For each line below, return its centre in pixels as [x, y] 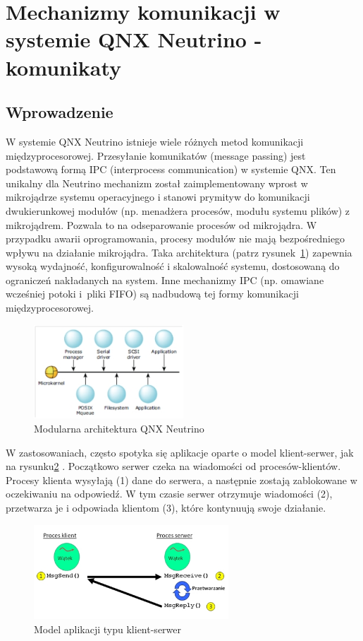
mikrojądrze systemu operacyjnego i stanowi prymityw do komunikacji [158, 197]
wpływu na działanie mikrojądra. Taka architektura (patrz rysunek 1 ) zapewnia [179, 252]
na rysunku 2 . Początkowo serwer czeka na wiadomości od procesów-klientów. [173, 466]
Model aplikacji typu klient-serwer [108, 629]
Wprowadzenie [60, 112]
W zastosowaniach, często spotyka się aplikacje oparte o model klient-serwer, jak [180, 452]
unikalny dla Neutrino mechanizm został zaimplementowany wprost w [157, 183]
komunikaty [64, 67]
